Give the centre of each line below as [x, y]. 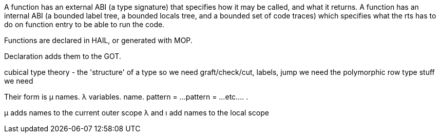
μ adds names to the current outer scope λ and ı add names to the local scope [137, 113]
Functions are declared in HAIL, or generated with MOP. [98, 40]
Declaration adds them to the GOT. [63, 56]
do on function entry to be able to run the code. [84, 24]
